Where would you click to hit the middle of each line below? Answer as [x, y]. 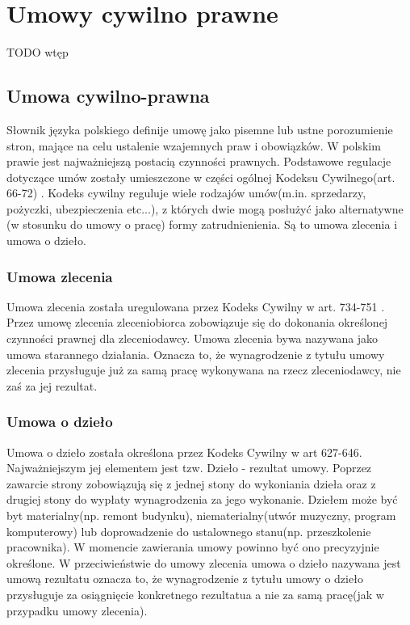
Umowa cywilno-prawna [108, 96]
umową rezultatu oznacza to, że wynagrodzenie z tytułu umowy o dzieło [185, 579]
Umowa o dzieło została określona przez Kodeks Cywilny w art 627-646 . [184, 452]
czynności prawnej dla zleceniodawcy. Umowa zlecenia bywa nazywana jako [192, 338]
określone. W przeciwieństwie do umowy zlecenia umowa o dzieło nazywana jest [204, 562]
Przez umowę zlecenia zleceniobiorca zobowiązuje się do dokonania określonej [197, 322]
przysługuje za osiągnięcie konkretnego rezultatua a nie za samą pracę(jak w [195, 595]
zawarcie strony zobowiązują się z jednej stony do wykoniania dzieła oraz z [191, 483]
